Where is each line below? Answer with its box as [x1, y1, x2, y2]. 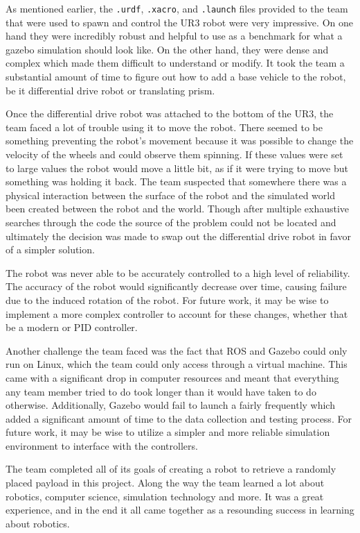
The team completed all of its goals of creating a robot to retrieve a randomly [6, 462, 336, 476]
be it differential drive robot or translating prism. [6, 83, 215, 97]
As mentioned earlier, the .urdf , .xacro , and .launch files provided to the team [6, 1, 348, 15]
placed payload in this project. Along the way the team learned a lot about [6, 475, 325, 490]
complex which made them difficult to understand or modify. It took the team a [6, 56, 345, 70]
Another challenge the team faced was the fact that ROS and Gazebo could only [6, 343, 348, 357]
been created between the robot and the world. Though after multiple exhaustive [6, 201, 350, 216]
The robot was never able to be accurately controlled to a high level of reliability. [6, 265, 350, 280]
